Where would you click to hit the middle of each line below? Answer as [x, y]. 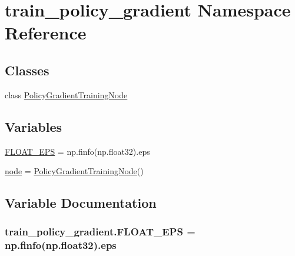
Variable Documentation [81, 203]
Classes [27, 70]
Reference [46, 33]
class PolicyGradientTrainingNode [66, 94]
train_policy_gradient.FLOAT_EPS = [100, 232]
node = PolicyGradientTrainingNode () [74, 171]
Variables [34, 126]
